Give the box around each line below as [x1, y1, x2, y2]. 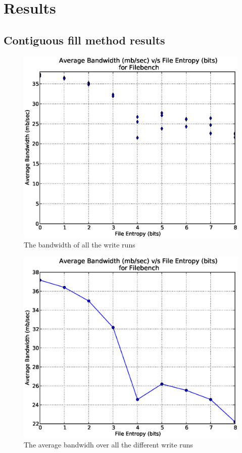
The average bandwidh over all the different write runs [24, 439, 193, 450]
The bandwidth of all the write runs [24, 239, 135, 250]
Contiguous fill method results [4, 32, 165, 47]
